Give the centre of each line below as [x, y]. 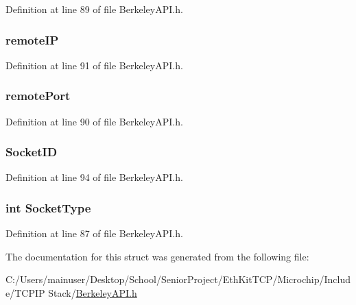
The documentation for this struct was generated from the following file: [157, 256]
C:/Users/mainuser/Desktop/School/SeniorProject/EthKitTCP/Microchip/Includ [178, 279]
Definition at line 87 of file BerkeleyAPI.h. [94, 233]
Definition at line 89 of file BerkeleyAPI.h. [94, 9]
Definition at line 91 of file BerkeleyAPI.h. [94, 65]
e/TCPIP [25, 293]
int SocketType [48, 207]
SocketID [32, 152]
